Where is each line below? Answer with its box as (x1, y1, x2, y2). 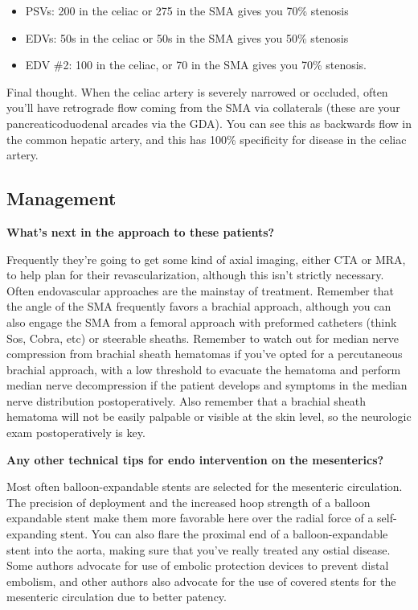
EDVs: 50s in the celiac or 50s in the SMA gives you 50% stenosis (25, 29, 349, 46)
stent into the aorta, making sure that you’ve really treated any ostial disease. (6, 541, 391, 558)
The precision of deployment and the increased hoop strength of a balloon (6, 493, 371, 510)
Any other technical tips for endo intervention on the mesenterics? (6, 451, 384, 468)
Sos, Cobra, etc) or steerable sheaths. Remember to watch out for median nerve (6, 329, 399, 346)
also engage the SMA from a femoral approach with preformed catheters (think (6, 313, 397, 330)
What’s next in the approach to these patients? (6, 223, 275, 240)
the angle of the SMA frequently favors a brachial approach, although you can (6, 298, 391, 315)
